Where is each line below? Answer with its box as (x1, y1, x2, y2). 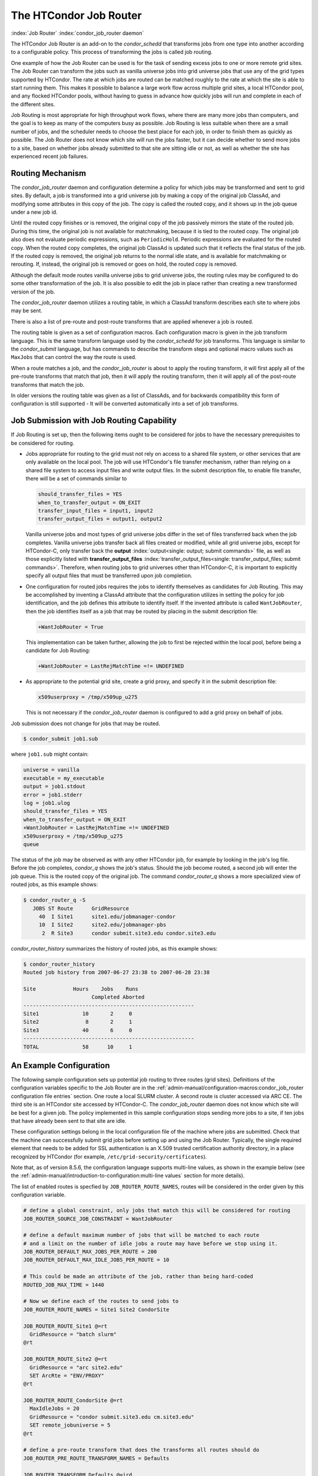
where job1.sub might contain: (11, 750, 89, 758)
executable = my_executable (23, 775, 104, 782)
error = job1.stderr (23, 791, 82, 798)
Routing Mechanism (11, 168, 87, 178)
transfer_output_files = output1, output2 (38, 515, 163, 523)
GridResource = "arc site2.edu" (29, 1364, 123, 1371)
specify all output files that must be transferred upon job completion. (25, 572, 193, 579)
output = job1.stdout (23, 783, 86, 790)
